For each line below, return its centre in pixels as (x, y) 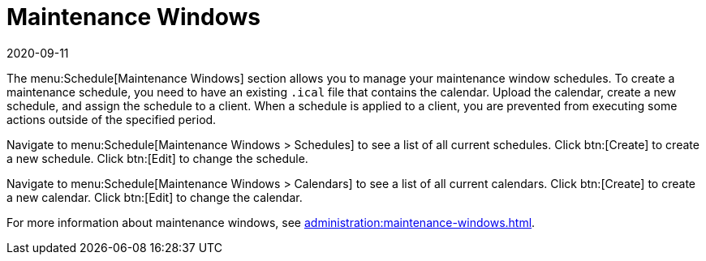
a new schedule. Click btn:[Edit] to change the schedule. (157, 158)
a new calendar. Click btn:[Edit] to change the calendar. (155, 197)
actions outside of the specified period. (112, 119)
